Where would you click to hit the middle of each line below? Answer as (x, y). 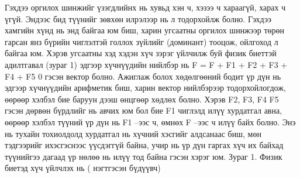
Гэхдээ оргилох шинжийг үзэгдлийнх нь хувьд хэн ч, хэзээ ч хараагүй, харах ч (145, 7)
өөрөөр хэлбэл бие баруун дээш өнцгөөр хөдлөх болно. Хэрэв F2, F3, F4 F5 (142, 99)
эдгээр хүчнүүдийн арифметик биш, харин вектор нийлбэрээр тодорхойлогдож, (145, 88)
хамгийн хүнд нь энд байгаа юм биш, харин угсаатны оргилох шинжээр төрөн (145, 30)
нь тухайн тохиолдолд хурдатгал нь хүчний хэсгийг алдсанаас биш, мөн (133, 133)
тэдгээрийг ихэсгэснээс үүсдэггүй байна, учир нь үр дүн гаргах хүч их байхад (144, 145)
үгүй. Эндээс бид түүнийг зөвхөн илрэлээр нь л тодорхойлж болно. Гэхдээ (138, 18)
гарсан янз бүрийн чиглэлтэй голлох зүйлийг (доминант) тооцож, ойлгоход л (142, 41)
